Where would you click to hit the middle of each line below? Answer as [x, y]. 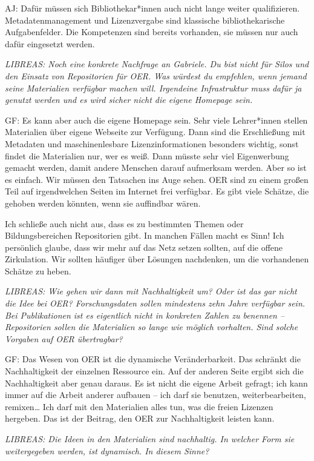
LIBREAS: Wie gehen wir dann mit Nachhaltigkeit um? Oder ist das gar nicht [151, 291]
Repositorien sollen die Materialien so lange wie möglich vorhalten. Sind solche [152, 327]
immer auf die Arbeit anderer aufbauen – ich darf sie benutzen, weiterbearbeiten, [155, 395]
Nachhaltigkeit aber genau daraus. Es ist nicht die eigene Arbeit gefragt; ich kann [156, 383]
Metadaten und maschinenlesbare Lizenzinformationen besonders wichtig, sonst [152, 143]
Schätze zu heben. [38, 270]
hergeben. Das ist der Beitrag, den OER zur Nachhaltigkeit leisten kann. [140, 418]
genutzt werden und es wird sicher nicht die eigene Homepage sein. [129, 100]
